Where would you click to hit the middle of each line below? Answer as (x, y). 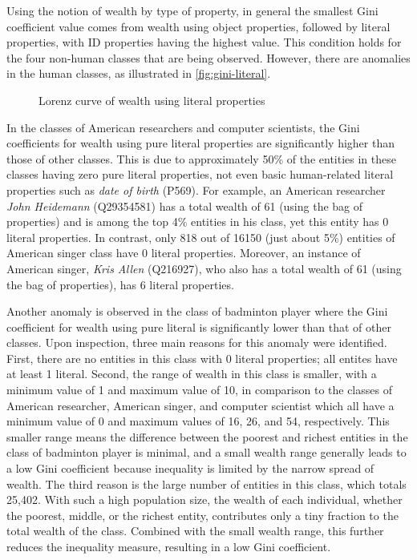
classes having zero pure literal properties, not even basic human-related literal (200, 174)
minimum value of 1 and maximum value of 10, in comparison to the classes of (199, 390)
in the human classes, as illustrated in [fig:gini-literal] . (139, 73)
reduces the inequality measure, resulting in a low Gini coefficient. (169, 546)
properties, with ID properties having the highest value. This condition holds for (204, 42)
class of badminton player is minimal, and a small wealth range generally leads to (206, 452)
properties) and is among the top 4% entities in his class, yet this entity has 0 (198, 222)
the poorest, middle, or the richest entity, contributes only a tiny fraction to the (202, 515)
